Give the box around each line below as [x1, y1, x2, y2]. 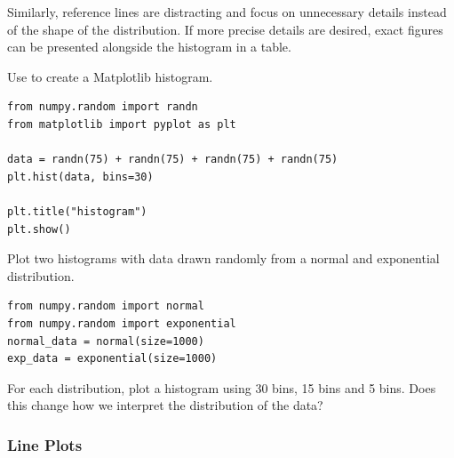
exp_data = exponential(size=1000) [7, 352, 218, 366]
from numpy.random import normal [7, 300, 204, 313]
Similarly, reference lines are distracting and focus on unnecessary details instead [7, 3, 447, 20]
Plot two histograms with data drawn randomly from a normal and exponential [7, 249, 440, 268]
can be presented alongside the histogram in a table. [7, 37, 291, 56]
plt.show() [7, 222, 71, 236]
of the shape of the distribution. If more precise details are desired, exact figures [7, 20, 443, 38]
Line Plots [7, 433, 83, 455]
